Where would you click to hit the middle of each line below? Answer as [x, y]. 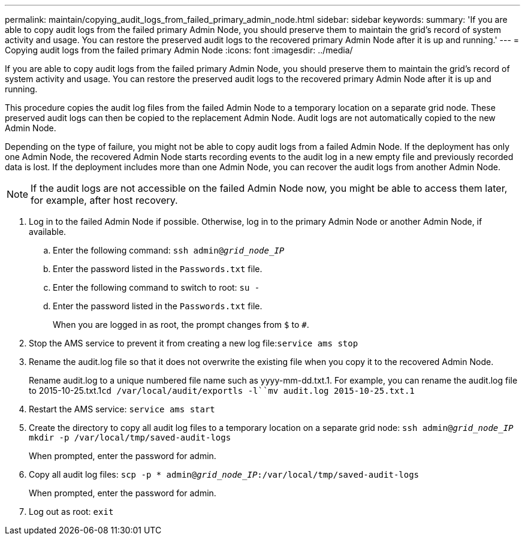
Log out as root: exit [71, 512]
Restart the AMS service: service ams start [122, 409]
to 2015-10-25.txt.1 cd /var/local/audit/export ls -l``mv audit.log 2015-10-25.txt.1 [222, 390]
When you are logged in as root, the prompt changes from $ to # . [181, 325]
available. [48, 232]
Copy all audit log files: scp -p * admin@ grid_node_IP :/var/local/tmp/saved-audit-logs [224, 474]
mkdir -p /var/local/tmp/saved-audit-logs [130, 438]
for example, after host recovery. [104, 200]
